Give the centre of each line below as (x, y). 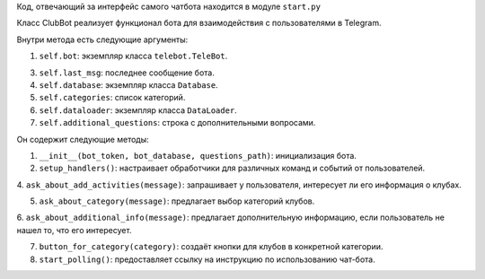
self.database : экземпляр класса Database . (129, 84)
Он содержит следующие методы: (83, 139)
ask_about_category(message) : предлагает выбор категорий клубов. (177, 201)
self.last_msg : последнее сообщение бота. (127, 73)
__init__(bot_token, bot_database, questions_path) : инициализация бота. (198, 155)
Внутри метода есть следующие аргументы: (102, 39)
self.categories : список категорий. (112, 98)
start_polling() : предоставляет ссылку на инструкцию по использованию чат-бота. (207, 259)
